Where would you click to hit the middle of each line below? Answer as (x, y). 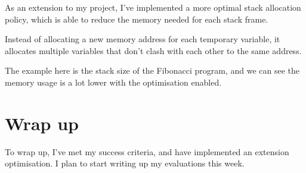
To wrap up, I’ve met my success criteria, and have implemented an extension (147, 151)
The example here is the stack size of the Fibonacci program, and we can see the (152, 70)
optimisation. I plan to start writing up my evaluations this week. (125, 163)
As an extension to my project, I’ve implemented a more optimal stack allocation (153, 7)
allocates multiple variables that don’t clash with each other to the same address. (153, 50)
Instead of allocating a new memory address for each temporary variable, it (143, 39)
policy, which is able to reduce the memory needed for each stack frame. (137, 19)
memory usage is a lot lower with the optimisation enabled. (113, 82)
